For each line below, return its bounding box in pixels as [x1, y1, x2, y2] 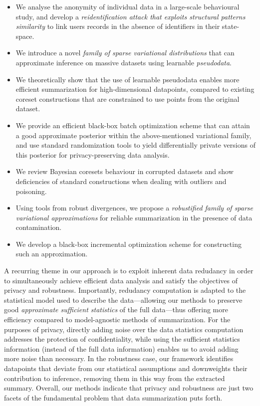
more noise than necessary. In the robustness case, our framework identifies [4, 353, 234, 364]
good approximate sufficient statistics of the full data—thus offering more [4, 304, 228, 315]
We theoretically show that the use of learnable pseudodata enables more [15, 74, 240, 84]
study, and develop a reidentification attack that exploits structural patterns [15, 11, 246, 21]
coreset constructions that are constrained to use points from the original [15, 93, 240, 104]
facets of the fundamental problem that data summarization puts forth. [4, 392, 223, 403]
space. [15, 30, 34, 41]
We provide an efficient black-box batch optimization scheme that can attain [15, 120, 250, 130]
